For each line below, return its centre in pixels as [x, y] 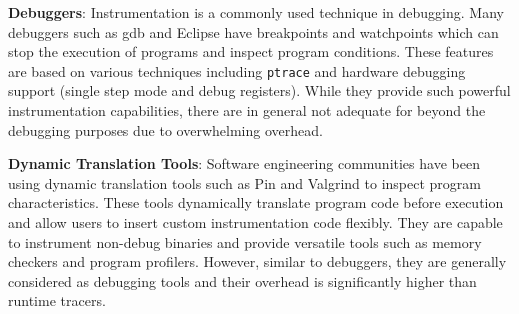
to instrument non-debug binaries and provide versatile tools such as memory [245, 241]
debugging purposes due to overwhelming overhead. [165, 129]
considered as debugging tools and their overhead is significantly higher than [242, 280]
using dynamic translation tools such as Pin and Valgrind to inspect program [244, 182]
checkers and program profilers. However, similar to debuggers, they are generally [257, 261]
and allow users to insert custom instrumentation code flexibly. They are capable [255, 222]
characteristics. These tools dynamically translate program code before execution [256, 202]
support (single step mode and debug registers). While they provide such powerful [259, 90]
